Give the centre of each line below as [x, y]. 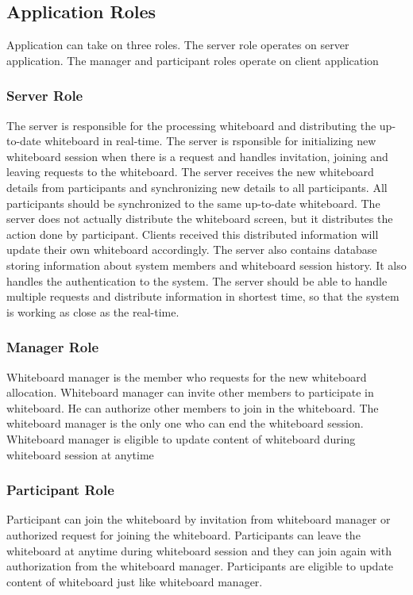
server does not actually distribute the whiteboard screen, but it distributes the [200, 219]
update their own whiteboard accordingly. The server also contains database [192, 250]
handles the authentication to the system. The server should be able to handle [197, 280]
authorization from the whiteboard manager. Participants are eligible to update [200, 566]
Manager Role [53, 347]
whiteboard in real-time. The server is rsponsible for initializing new [210, 141]
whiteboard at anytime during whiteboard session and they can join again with [199, 550]
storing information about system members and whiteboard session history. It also [206, 265]
